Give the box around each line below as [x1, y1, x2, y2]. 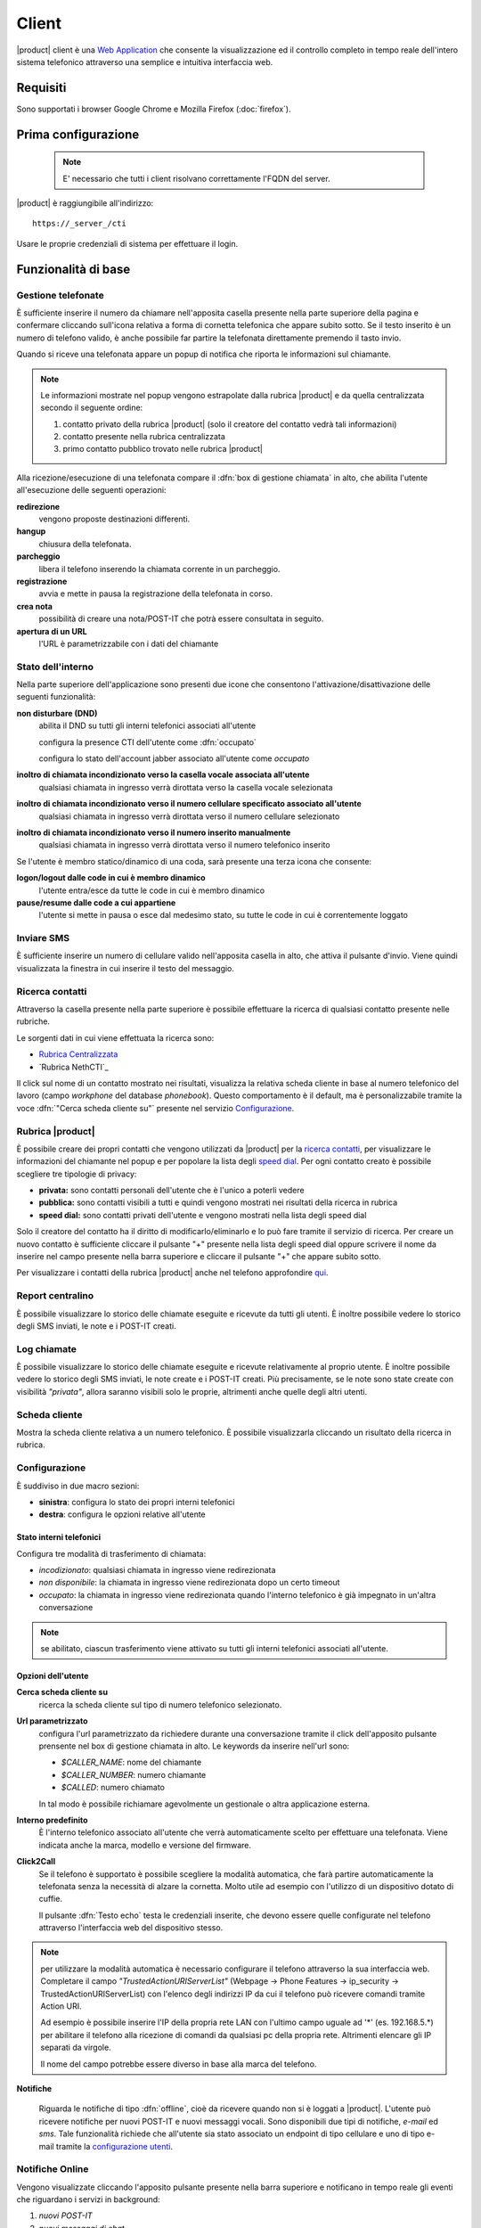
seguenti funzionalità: [16, 692, 96, 702]
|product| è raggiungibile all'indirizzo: [16, 198, 154, 209]
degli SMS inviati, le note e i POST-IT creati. [16, 1320, 177, 1331]
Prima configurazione [16, 127, 140, 142]
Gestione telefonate [16, 289, 104, 301]
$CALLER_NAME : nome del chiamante [61, 1757, 202, 1768]
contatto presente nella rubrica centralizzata [62, 431, 226, 442]
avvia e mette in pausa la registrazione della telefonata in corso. [38, 588, 273, 599]
